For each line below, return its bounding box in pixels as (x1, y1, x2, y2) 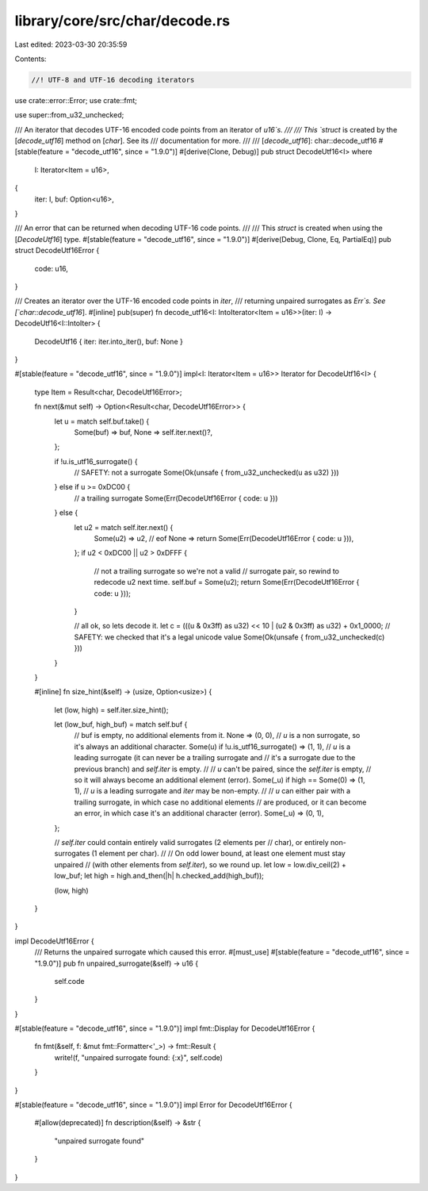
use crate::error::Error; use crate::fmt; (14, 95, 138, 105)
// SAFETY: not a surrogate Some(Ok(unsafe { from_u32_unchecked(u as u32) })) (74, 468, 340, 478)
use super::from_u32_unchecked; (14, 110, 124, 120)
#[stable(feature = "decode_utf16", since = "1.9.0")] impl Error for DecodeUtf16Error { (14, 1100, 292, 1110)
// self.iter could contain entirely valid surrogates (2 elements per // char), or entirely (54, 838, 329, 847)
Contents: (14, 54, 47, 63)
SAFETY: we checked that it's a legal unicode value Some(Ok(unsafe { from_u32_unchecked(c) (74, 632, 385, 642)
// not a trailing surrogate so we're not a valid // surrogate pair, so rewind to (94, 566, 340, 575)
